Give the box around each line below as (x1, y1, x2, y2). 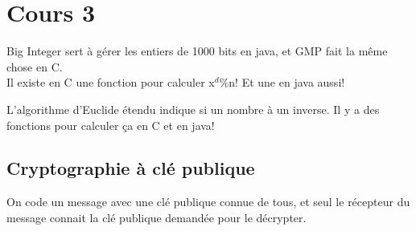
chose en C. (6, 58, 63, 75)
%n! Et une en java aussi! (219, 74, 345, 91)
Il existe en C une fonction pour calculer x (6, 74, 215, 91)
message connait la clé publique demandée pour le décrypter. (6, 209, 307, 225)
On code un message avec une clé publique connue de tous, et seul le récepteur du (6, 193, 410, 210)
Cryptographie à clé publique (6, 156, 255, 180)
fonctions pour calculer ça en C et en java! (6, 116, 215, 133)
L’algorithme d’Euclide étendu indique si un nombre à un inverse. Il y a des (6, 100, 380, 117)
